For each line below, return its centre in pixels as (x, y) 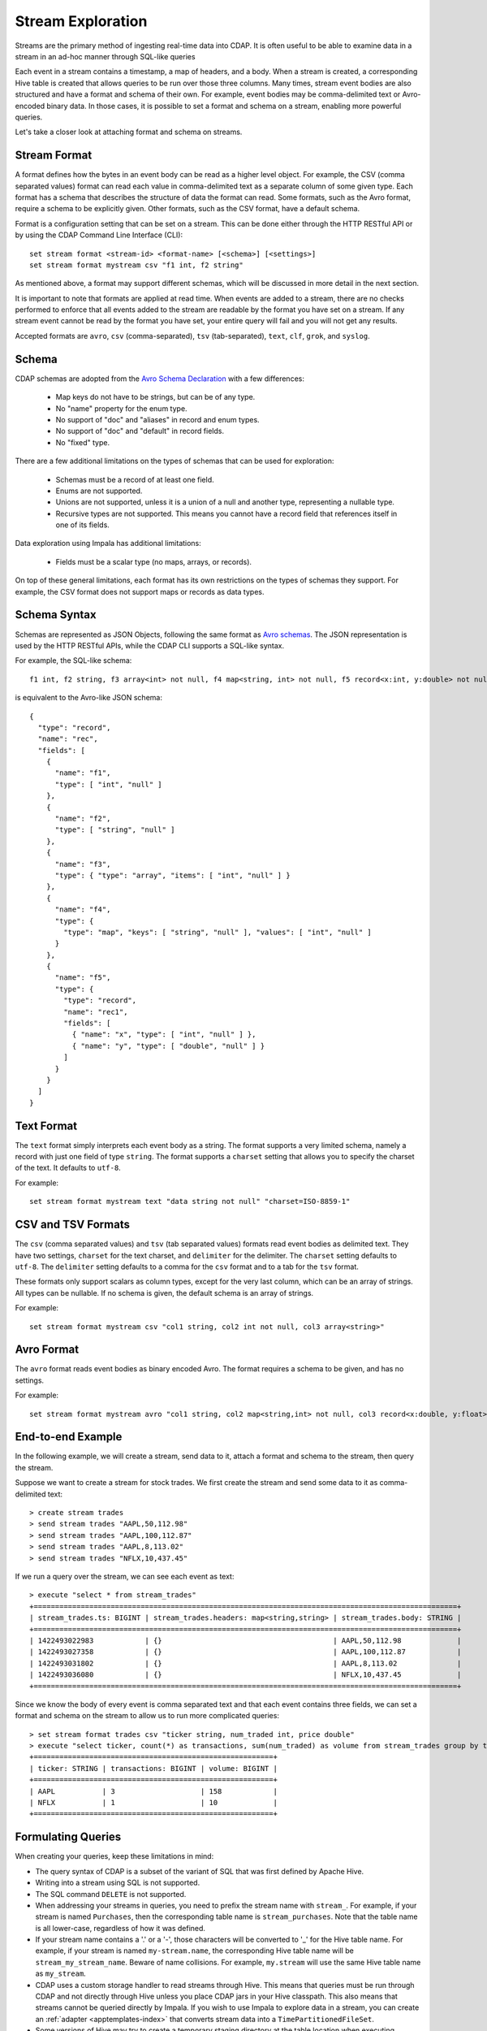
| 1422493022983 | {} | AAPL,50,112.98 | (246, 1640)
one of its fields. (82, 525)
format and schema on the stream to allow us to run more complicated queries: (147, 1716)
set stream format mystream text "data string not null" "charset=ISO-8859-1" (190, 1202)
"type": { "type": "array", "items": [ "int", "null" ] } (173, 875)
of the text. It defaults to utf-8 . (68, 1168)
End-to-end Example (69, 1437)
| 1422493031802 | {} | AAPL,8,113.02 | (246, 1663)
